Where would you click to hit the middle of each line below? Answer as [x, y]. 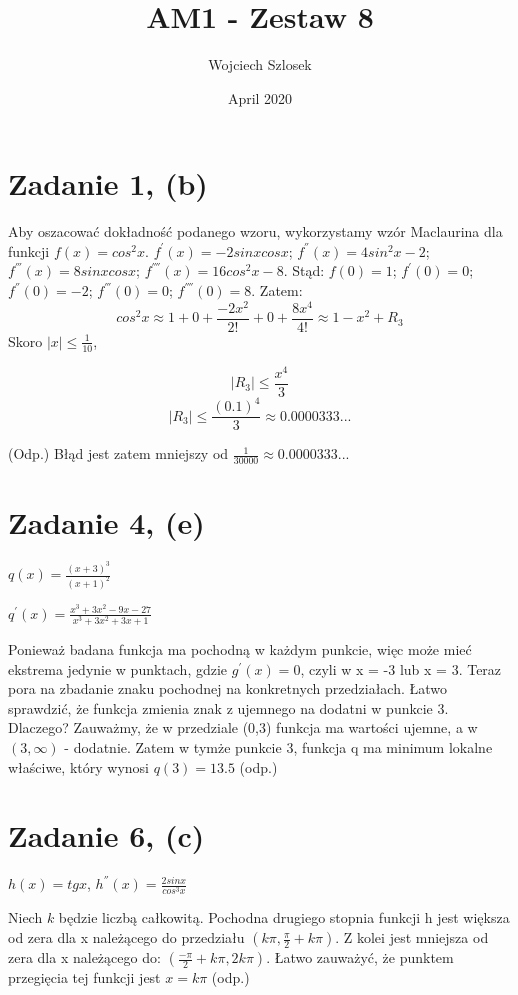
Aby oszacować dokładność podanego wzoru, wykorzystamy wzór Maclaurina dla [255, 231]
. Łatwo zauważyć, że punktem [360, 957]
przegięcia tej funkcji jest [84, 977]
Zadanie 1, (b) [108, 183]
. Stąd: [304, 270]
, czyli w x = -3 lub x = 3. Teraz [401, 668]
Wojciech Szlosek [260, 64]
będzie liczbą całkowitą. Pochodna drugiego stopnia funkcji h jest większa [284, 917]
